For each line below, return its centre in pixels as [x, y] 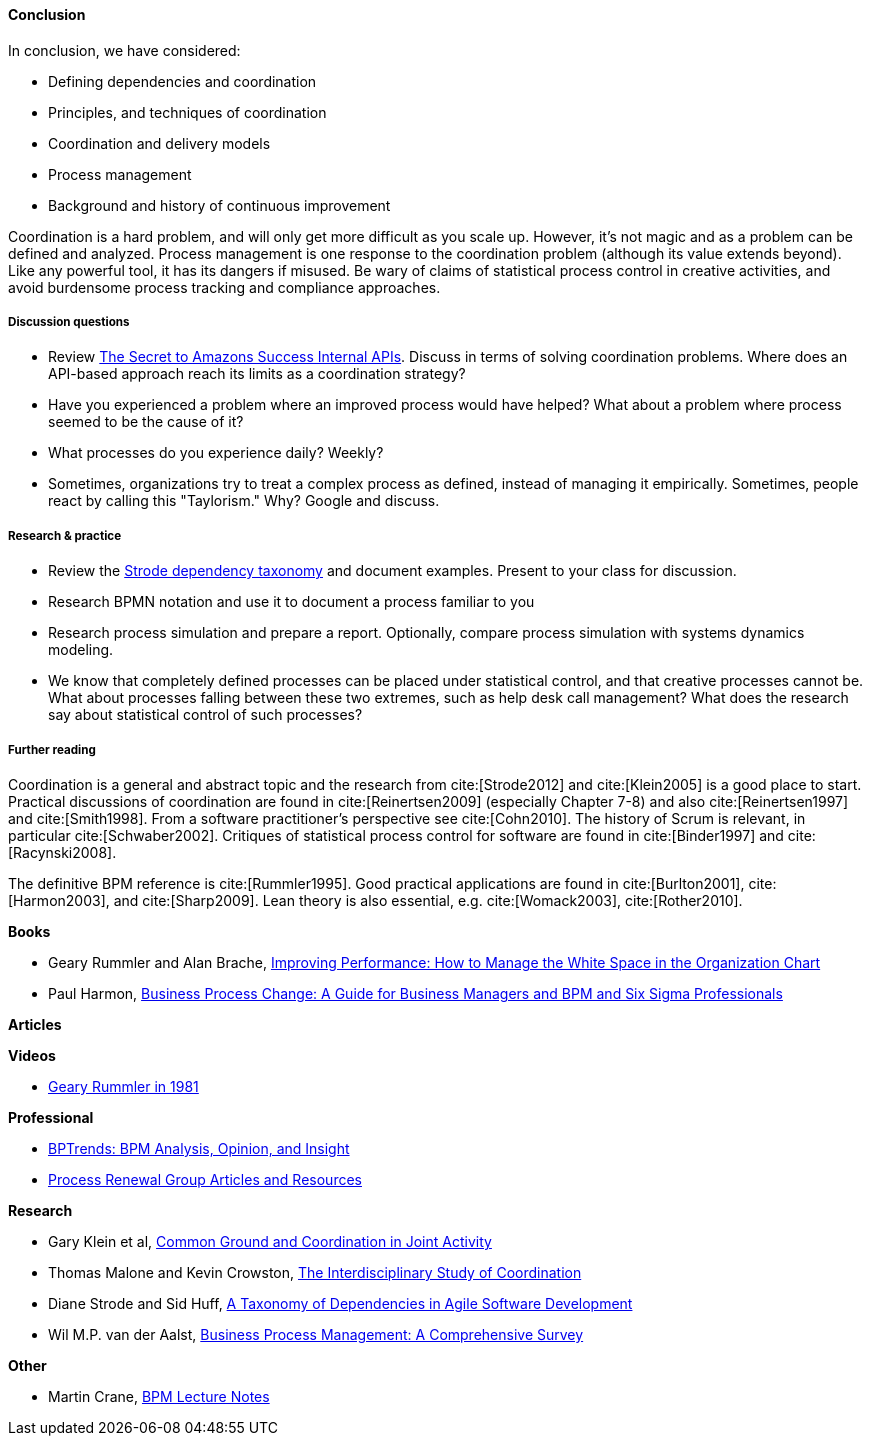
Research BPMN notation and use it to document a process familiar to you [291, 602]
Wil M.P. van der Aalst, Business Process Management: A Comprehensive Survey [316, 1334]
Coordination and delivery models [159, 143]
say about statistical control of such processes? [205, 715]
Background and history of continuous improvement [219, 205]
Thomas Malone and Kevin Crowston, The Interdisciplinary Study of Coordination [315, 1272]
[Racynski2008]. [62, 852]
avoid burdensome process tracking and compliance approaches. [224, 287]
